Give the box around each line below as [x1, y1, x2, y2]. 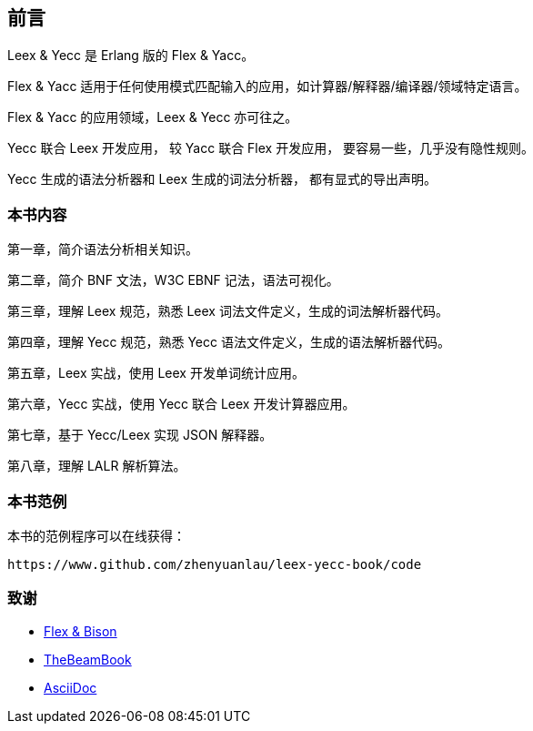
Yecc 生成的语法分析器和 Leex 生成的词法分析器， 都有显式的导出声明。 [7, 171, 437, 188]
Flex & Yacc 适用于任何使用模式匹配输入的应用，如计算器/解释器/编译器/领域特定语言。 [7, 78, 528, 95]
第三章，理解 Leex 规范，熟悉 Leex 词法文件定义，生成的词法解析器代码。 [7, 303, 448, 320]
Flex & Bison [44, 623, 117, 639]
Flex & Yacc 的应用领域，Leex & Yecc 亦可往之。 [7, 109, 298, 126]
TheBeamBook [44, 651, 132, 667]
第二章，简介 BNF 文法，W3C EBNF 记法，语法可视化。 [7, 272, 339, 289]
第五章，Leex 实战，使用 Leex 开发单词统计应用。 [7, 365, 305, 381]
